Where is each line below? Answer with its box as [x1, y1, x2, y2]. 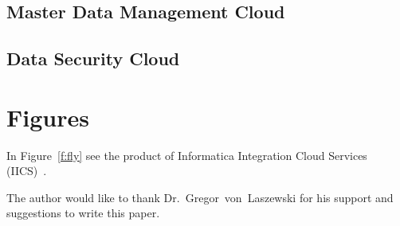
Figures [6, 100, 89, 133]
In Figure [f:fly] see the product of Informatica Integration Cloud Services [6, 146, 367, 163]
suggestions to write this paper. [6, 205, 160, 221]
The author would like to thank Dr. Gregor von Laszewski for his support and [6, 189, 394, 205]
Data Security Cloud [6, 46, 180, 71]
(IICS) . [6, 162, 47, 179]
